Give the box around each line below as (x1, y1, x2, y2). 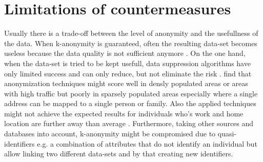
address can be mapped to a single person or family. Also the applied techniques (4, 98, 256, 109)
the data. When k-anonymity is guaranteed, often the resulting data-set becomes (4, 37, 257, 48)
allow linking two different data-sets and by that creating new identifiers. (4, 148, 233, 159)
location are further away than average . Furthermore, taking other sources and (4, 118, 254, 129)
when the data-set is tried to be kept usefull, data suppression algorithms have (4, 57, 251, 68)
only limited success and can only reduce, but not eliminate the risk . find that (4, 68, 252, 78)
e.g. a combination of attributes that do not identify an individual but (37, 138, 257, 149)
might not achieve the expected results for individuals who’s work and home (4, 108, 244, 118)
